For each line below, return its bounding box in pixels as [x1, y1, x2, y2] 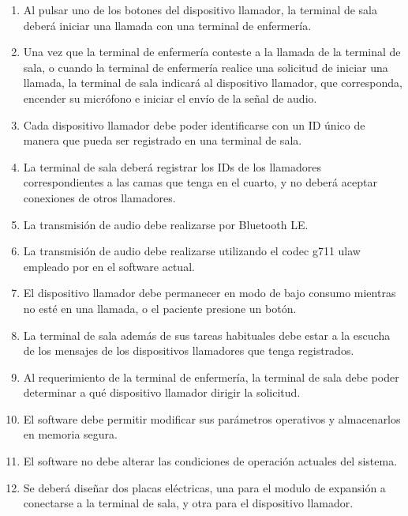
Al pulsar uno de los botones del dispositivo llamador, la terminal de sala [23, 2, 378, 17]
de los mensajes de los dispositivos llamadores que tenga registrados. [23, 342, 354, 359]
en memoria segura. [23, 426, 118, 443]
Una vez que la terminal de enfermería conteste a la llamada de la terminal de [23, 43, 401, 60]
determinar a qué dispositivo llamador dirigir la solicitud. [23, 384, 301, 401]
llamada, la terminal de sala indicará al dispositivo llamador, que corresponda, [23, 74, 402, 91]
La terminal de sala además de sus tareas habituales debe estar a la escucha [23, 326, 391, 343]
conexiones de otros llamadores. [23, 189, 176, 205]
